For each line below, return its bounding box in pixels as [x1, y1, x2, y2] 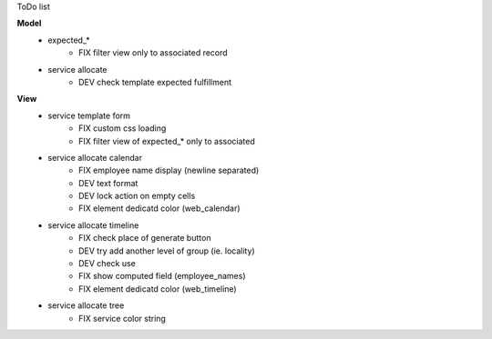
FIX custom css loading [78, 123, 167, 134]
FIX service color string [78, 313, 166, 324]
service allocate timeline [47, 219, 139, 231]
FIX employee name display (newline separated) [78, 165, 260, 176]
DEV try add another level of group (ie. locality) [78, 245, 255, 256]
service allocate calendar [47, 152, 143, 163]
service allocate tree [47, 300, 125, 311]
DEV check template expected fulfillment [78, 76, 232, 87]
